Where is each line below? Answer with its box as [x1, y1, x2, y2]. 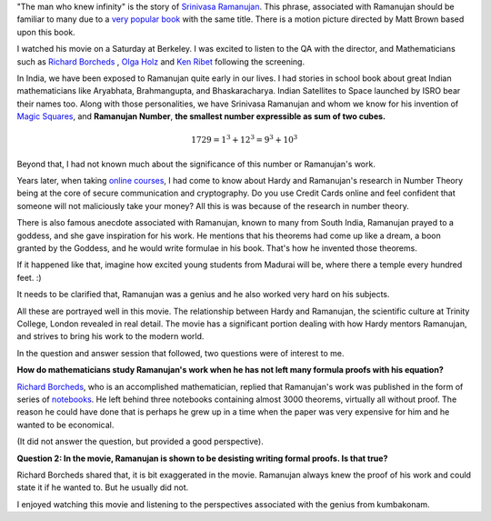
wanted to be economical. [16, 419, 115, 430]
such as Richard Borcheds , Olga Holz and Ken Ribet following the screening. [16, 55, 305, 67]
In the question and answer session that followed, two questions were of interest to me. [16, 347, 345, 358]
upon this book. [16, 26, 76, 37]
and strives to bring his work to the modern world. [16, 331, 205, 342]
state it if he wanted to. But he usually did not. [16, 482, 189, 493]
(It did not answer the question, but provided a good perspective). [16, 436, 264, 447]
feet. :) [16, 272, 42, 283]
